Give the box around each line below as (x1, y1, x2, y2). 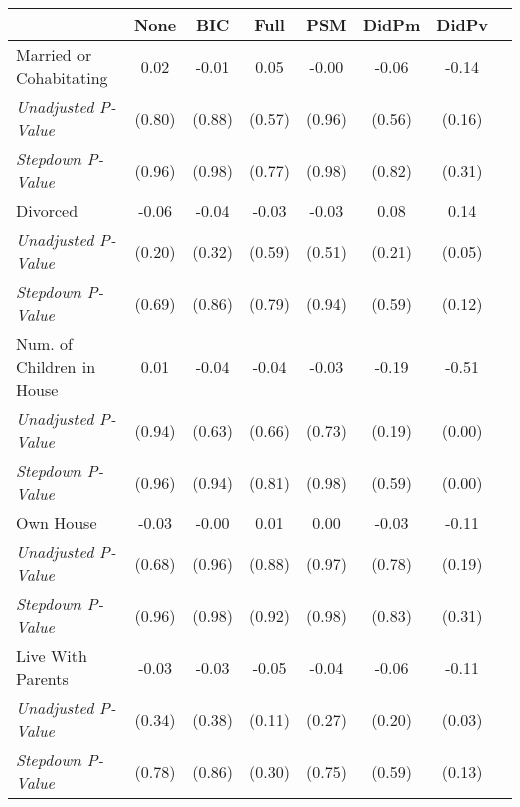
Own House (16, 511, 97, 534)
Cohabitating (16, 66, 108, 89)
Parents (16, 667, 69, 690)
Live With (16, 644, 87, 667)
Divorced (16, 199, 79, 222)
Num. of (16, 332, 73, 355)
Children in (16, 355, 96, 378)
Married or (16, 43, 92, 66)
